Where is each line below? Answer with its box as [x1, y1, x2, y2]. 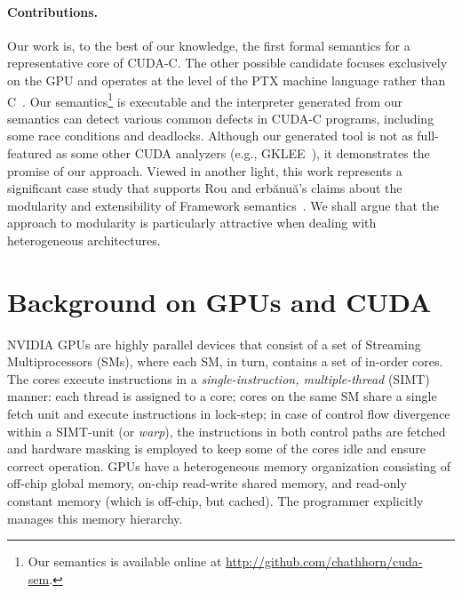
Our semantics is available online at [28, 552, 222, 571]
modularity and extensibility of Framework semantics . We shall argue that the [7, 196, 440, 214]
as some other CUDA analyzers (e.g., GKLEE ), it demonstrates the [55, 144, 430, 163]
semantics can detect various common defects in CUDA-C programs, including [7, 108, 434, 127]
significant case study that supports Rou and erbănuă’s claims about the [7, 179, 402, 197]
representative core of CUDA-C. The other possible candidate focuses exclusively [7, 53, 448, 72]
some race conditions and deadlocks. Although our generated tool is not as [7, 126, 413, 145]
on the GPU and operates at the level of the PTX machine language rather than [7, 70, 446, 89]
